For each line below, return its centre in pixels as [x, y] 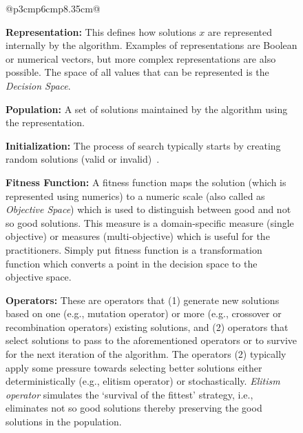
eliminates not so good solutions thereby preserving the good [134, 408]
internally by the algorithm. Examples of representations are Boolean [151, 45]
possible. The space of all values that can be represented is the [137, 72]
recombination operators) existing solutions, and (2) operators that [147, 326]
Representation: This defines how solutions [101, 31]
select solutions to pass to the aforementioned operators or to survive [151, 340]
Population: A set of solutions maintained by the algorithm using [147, 109]
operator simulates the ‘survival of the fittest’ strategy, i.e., [129, 394]
